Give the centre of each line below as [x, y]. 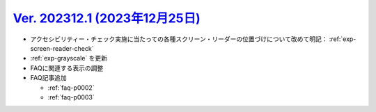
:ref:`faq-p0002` [71, 88]
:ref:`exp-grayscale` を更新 [69, 58]
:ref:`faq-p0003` [71, 97]
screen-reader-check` [62, 48]
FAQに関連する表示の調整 [67, 68]
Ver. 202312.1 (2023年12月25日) [107, 18]
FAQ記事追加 [48, 78]
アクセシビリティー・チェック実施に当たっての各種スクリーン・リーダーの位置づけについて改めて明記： [179, 39]
